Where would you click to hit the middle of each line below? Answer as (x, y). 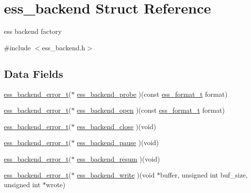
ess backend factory (33, 31)
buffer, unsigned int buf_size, (204, 175)
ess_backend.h (64, 47)
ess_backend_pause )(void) (118, 142)
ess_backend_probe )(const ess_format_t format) (152, 94)
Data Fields (34, 73)
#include (17, 47)
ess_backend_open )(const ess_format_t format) (151, 110)
